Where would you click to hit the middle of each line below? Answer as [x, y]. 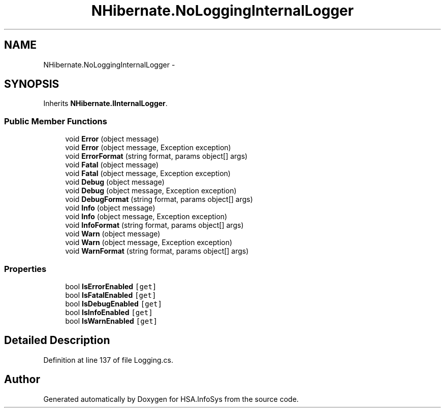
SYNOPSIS [32, 84]
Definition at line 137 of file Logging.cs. [108, 360]
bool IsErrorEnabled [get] [111, 286]
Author [22, 380]
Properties [25, 269]
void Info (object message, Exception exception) [146, 217]
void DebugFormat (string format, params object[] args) [159, 199]
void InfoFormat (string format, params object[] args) [154, 225]
